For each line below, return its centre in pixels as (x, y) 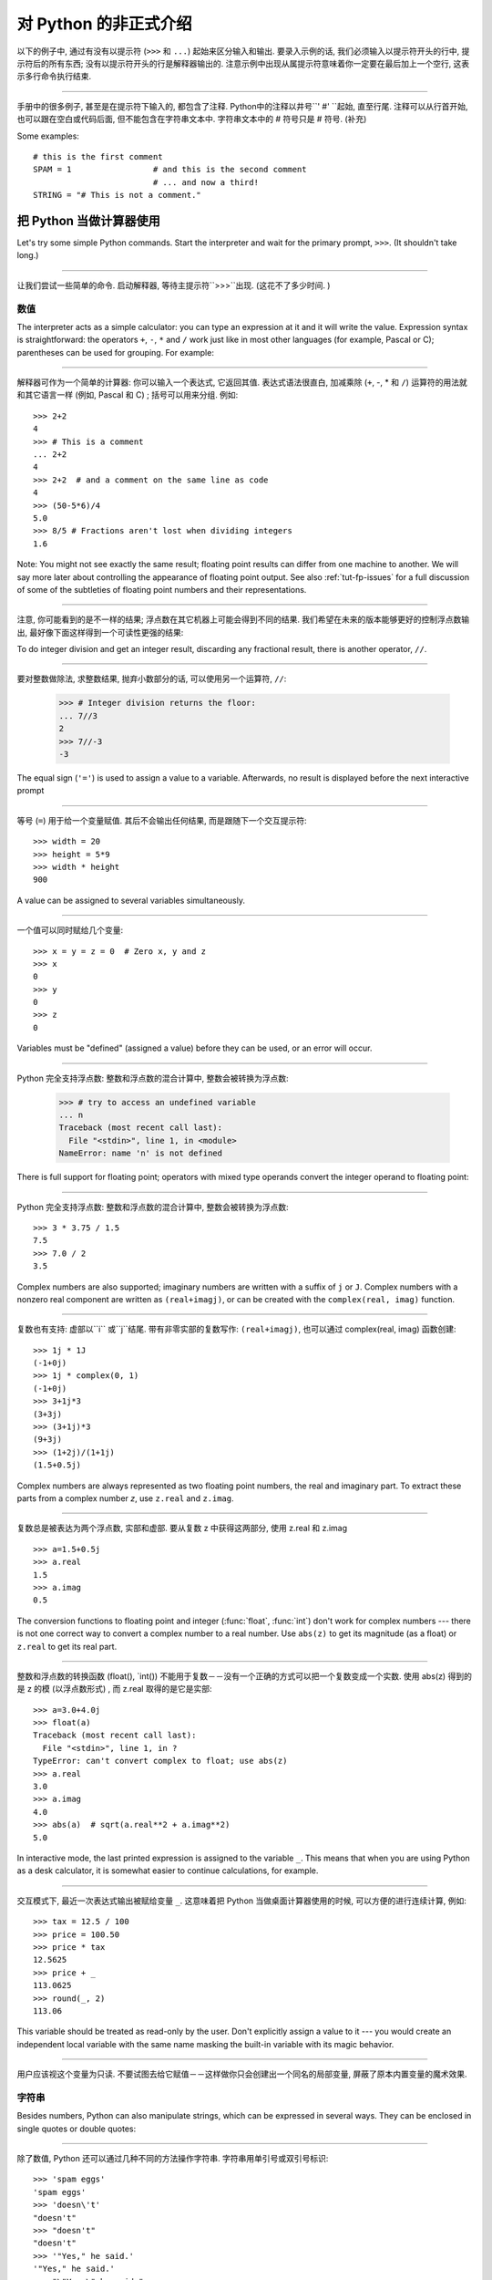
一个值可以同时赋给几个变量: (70, 930)
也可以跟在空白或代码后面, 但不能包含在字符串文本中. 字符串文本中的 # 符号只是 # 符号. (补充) (192, 119)
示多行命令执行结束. (54, 77)
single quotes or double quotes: (77, 2129)
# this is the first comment (98, 156)
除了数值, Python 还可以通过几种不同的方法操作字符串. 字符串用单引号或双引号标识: (173, 2158)
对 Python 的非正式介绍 (105, 24)
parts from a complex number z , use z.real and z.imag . (125, 1498)
